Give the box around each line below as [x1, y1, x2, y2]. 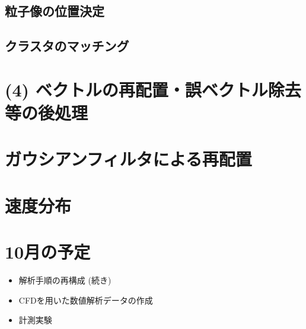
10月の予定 [5, 240, 91, 264]
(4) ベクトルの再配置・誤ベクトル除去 [5, 77, 301, 101]
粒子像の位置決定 [5, 2, 104, 20]
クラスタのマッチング [5, 37, 129, 55]
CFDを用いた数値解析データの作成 [18, 293, 153, 306]
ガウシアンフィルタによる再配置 [5, 147, 252, 171]
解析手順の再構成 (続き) [18, 274, 111, 286]
